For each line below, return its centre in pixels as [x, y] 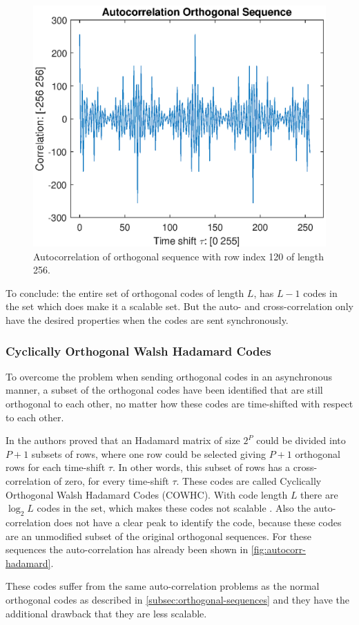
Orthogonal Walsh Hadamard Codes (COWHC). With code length [147, 494]
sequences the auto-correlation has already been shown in [127, 549]
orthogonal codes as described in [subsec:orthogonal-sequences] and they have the [178, 599]
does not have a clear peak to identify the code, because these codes [198, 522]
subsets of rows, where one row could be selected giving [148, 453]
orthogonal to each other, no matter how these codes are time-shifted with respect [179, 404]
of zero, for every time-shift [111, 480]
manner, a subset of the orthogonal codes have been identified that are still [164, 390]
